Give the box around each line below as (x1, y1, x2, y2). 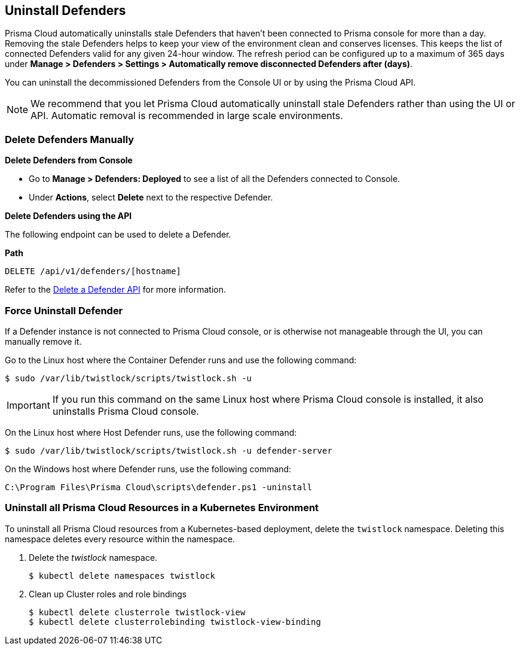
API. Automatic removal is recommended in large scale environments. (30, 110, 343, 122)
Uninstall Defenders (5, 3, 126, 18)
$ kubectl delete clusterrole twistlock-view (29, 607, 246, 617)
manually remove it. (5, 336, 82, 347)
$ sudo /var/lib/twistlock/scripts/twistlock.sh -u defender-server (5, 445, 332, 455)
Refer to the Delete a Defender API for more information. (5, 284, 227, 295)
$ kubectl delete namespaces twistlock (29, 570, 215, 581)
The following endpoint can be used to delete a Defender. (5, 229, 231, 240)
